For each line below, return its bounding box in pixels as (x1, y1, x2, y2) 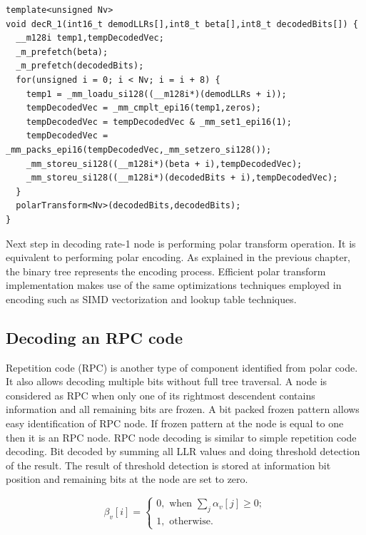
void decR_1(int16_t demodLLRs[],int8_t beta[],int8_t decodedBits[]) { (6, 19, 358, 29)
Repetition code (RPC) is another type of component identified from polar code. (6, 360, 358, 374)
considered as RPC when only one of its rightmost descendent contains (6, 387, 315, 402)
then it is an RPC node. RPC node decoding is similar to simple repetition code (6, 429, 357, 444)
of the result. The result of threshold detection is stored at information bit (6, 457, 331, 472)
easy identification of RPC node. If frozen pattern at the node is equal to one (6, 416, 344, 431)
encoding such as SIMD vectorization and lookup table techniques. (6, 291, 297, 306)
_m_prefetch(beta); (16, 46, 108, 57)
